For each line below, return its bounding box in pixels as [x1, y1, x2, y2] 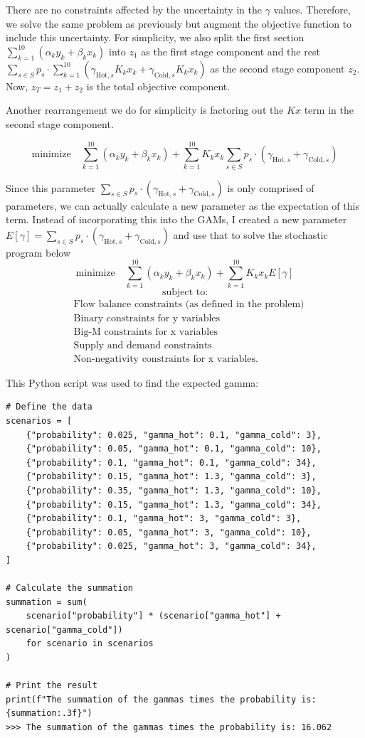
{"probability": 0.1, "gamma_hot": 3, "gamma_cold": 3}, [26, 513, 302, 524]
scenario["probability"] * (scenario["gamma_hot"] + [26, 611, 281, 621]
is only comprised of [227, 180, 314, 195]
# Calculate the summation [6, 583, 133, 594]
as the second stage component [210, 60, 345, 75]
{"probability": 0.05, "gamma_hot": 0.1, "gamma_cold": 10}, [26, 444, 322, 454]
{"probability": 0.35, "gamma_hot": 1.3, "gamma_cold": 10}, [26, 485, 322, 496]
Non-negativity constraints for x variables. [73, 353, 258, 364]
